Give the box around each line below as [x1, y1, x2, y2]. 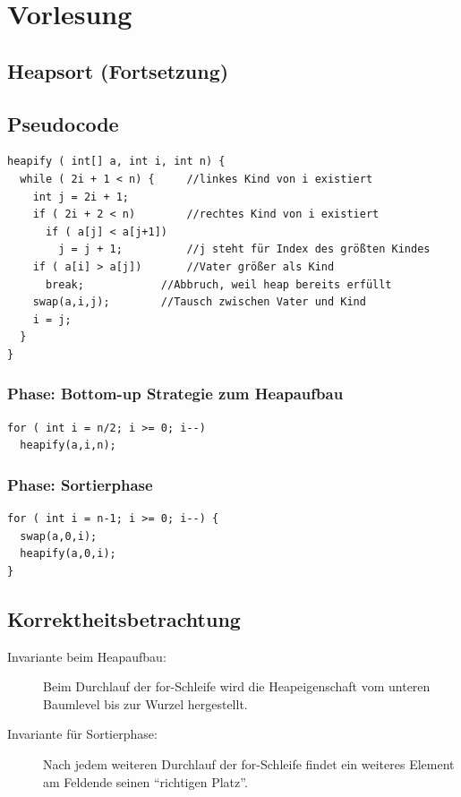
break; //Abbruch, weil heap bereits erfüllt [45, 278, 392, 291]
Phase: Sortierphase [7, 473, 153, 495]
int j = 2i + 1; [32, 190, 130, 203]
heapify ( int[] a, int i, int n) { [7, 155, 226, 168]
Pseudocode [7, 109, 119, 137]
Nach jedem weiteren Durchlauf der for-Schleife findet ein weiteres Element [43, 755, 455, 774]
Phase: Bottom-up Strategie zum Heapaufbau [7, 382, 344, 405]
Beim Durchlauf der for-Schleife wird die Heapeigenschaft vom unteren [43, 677, 431, 696]
